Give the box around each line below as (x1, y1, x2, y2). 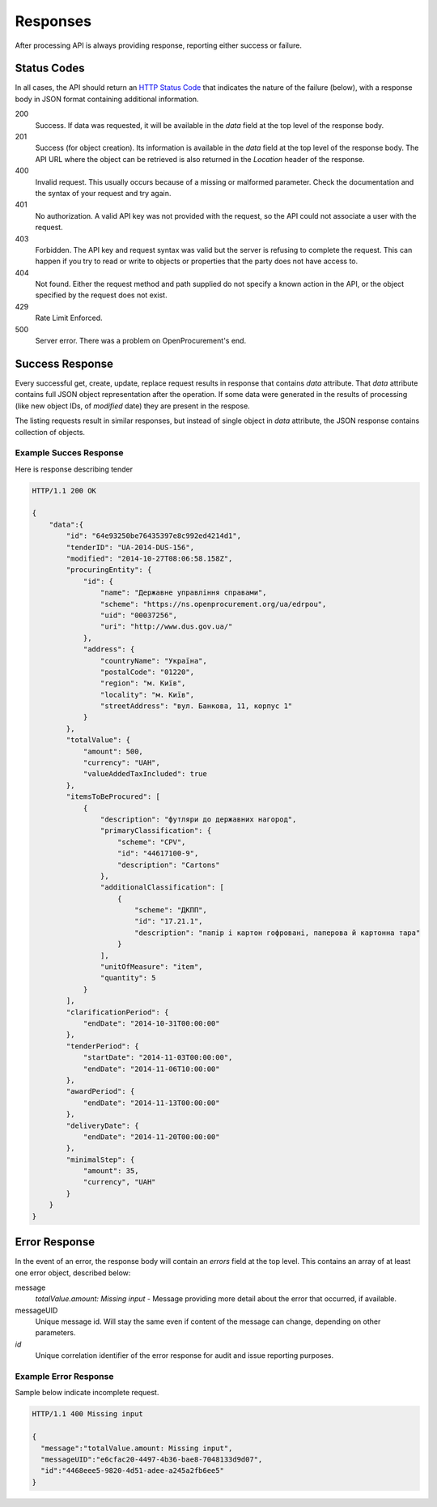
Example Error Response (15, 1371, 114, 1382)
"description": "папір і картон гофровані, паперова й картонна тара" (134, 928, 421, 937)
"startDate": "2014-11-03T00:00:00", (83, 1053, 233, 1062)
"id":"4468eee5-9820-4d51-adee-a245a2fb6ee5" (40, 1466, 224, 1475)
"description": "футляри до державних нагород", (100, 814, 297, 824)
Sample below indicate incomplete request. (15, 1388, 159, 1398)
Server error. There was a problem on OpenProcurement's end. (35, 336, 247, 346)
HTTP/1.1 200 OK (32, 486, 97, 495)
